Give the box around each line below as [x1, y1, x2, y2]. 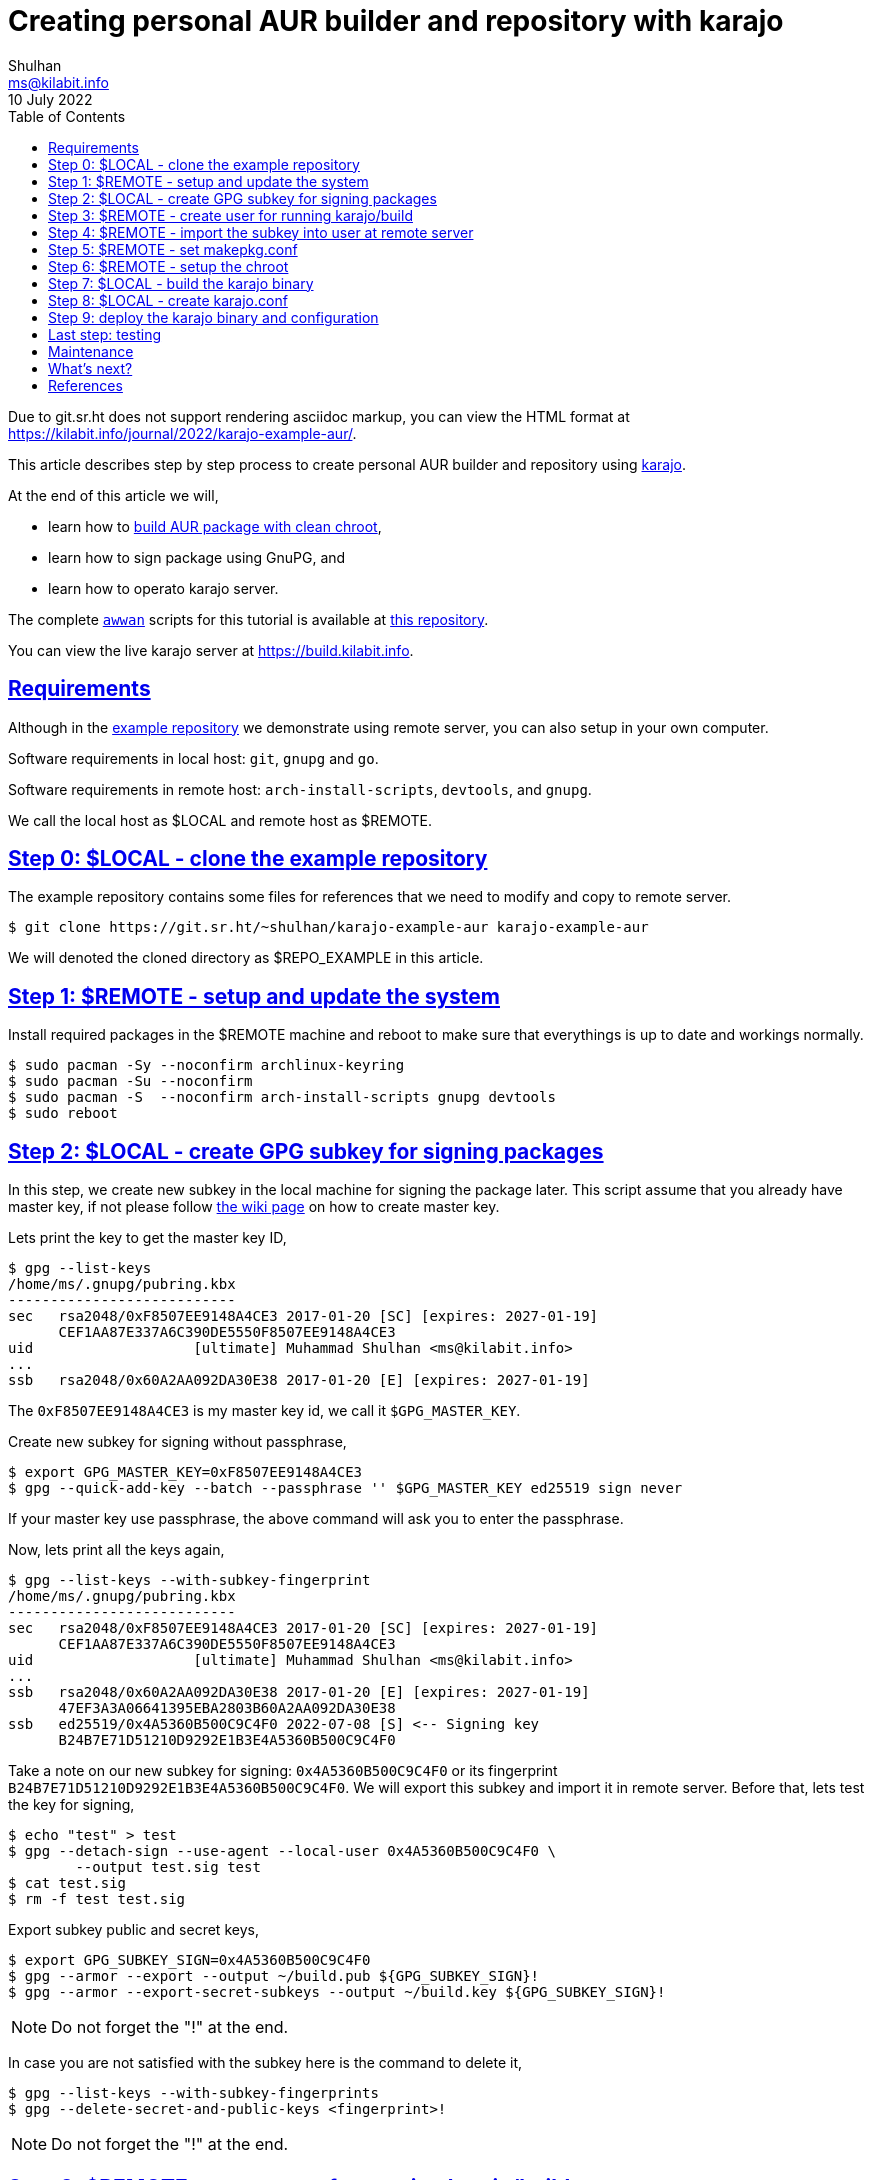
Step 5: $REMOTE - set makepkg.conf [48, 240, 298, 258]
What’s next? [48, 359, 133, 377]
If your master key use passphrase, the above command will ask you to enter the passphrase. [8, 1510, 624, 1528]
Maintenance [48, 342, 134, 360]
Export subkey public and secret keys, [8, 1921, 259, 1939]
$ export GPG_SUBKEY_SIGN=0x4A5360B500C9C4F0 [8, 1952, 371, 1969]
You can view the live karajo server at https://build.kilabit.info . [8, 641, 414, 659]
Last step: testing [48, 325, 162, 343]
